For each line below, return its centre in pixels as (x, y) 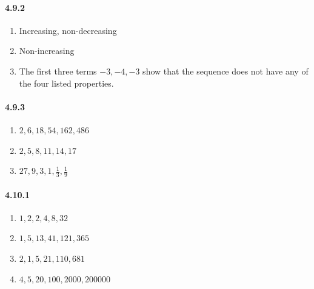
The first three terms (58, 71)
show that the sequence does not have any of (225, 71)
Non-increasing (47, 51)
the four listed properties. (66, 83)
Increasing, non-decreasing (68, 30)
